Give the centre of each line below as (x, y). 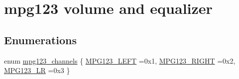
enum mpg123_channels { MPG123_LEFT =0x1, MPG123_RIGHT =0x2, (120, 60)
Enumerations (41, 39)
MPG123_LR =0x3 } (37, 70)
